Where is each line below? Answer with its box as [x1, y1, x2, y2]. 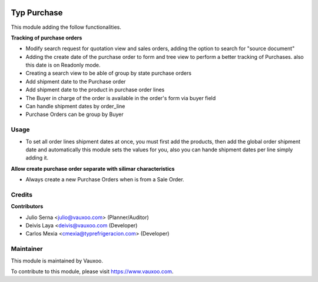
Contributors [11, 203, 44, 210]
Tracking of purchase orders [11, 34, 82, 41]
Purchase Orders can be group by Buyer [25, 111, 124, 118]
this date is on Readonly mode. [25, 62, 101, 69]
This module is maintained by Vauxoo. [11, 257, 103, 264]
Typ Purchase [11, 8, 63, 18]
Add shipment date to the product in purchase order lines [25, 86, 165, 94]
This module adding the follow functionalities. [11, 24, 122, 31]
